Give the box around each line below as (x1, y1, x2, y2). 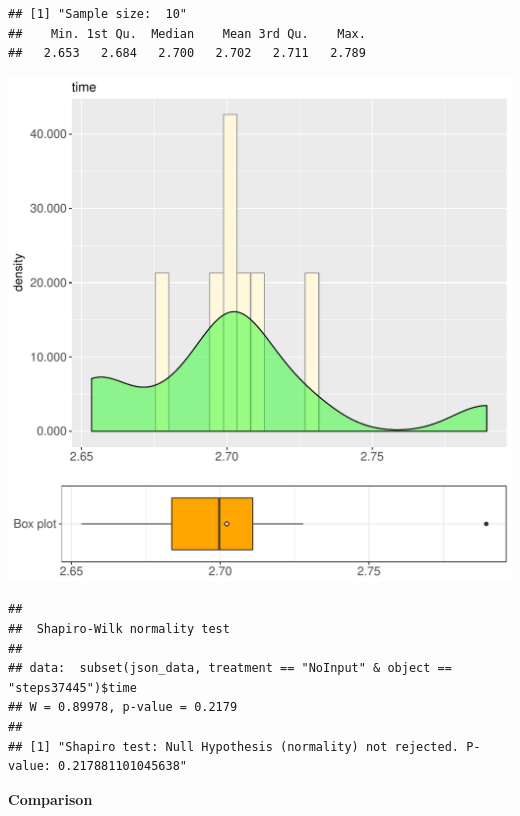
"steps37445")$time (8, 680, 137, 695)
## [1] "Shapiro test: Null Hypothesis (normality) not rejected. (8, 739, 460, 754)
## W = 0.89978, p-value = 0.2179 (8, 700, 238, 715)
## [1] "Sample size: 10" (8, 7, 187, 21)
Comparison (8, 788, 93, 809)
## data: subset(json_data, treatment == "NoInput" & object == (8, 661, 452, 676)
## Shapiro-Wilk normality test (8, 621, 230, 636)
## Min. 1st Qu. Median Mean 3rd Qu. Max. (8, 26, 366, 41)
